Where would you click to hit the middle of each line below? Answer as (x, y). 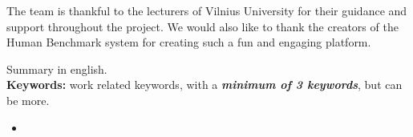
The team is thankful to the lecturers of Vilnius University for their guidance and (207, 10)
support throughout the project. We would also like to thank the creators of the (202, 26)
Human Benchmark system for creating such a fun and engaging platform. (189, 42)
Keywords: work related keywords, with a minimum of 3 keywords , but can (204, 85)
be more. (28, 100)
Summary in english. (57, 68)
